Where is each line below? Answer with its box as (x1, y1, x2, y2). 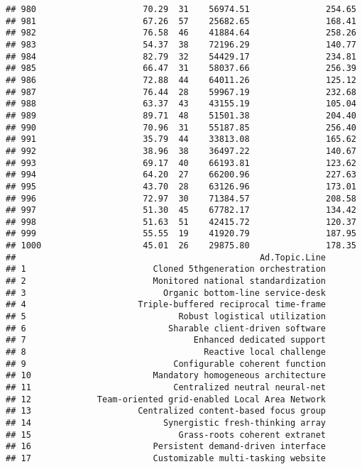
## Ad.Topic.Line (6, 252, 327, 263)
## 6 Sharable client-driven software (6, 323, 327, 333)
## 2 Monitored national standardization (6, 276, 327, 287)
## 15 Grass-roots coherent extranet (6, 429, 327, 440)
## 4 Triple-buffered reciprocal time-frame (6, 299, 327, 310)
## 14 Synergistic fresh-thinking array (6, 417, 327, 428)
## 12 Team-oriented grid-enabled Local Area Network (6, 394, 327, 404)
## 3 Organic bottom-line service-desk (6, 287, 327, 298)
